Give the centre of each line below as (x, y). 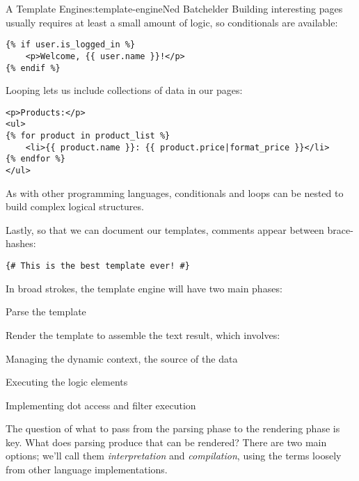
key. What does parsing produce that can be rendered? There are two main (166, 442)
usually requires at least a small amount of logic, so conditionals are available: (172, 22)
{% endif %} (33, 68)
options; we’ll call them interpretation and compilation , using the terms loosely (174, 456)
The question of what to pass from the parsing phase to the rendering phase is (173, 428)
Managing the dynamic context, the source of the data (122, 358)
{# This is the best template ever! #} (98, 266)
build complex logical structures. (75, 206)
